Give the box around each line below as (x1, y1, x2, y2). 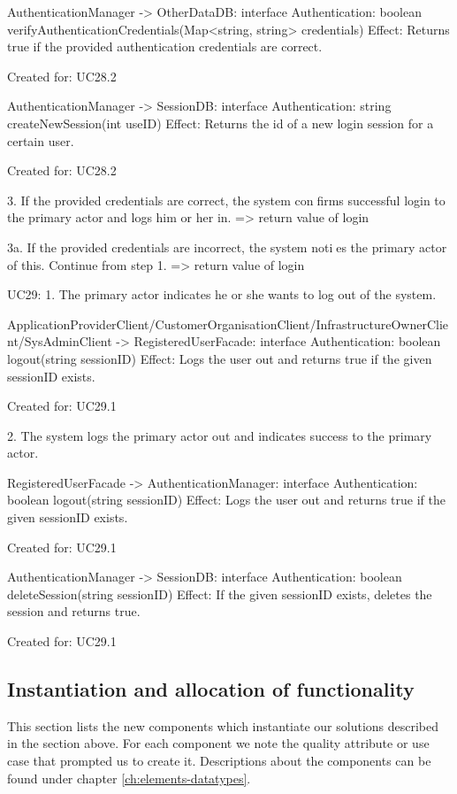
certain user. (7, 131, 74, 150)
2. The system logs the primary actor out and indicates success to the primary (7, 426, 432, 444)
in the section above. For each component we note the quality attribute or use (7, 734, 430, 752)
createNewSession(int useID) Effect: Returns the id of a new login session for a (7, 113, 434, 132)
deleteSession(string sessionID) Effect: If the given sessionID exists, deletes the (7, 584, 432, 603)
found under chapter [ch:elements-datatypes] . (7, 768, 251, 787)
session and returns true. (7, 602, 141, 621)
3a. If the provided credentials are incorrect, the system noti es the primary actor (7, 237, 447, 256)
